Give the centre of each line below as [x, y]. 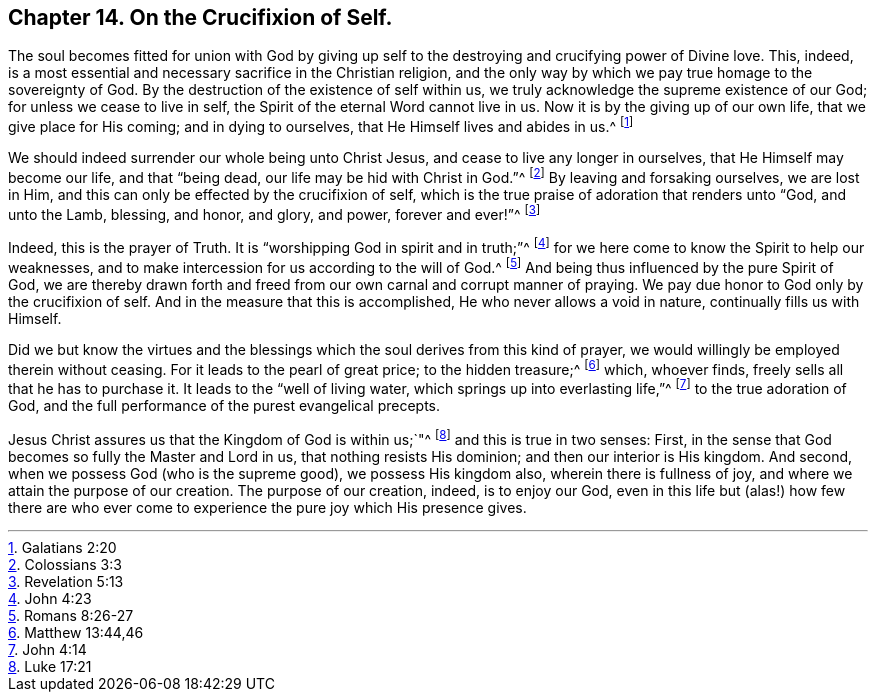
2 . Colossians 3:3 [65, 564]
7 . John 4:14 [47, 649]
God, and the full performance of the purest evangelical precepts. [224, 406]
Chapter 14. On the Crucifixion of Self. [200, 17]
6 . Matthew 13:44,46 [76, 632]
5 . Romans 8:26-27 [71, 615]
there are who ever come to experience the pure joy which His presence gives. [267, 507]
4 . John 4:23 [50, 598]
